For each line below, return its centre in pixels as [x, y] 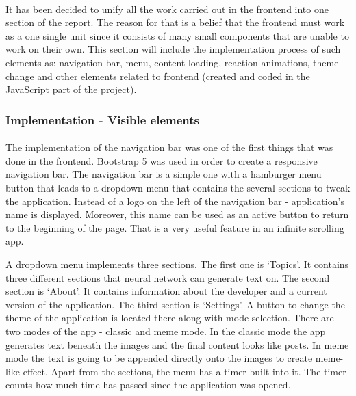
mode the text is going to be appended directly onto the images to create [159, 358]
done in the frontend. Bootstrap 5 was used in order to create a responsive [162, 160]
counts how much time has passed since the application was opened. [148, 385]
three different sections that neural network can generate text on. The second [168, 277]
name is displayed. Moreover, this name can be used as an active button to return [177, 214]
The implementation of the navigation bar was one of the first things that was [169, 147]
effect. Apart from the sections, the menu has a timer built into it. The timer [185, 371]
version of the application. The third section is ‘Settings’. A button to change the [175, 304]
